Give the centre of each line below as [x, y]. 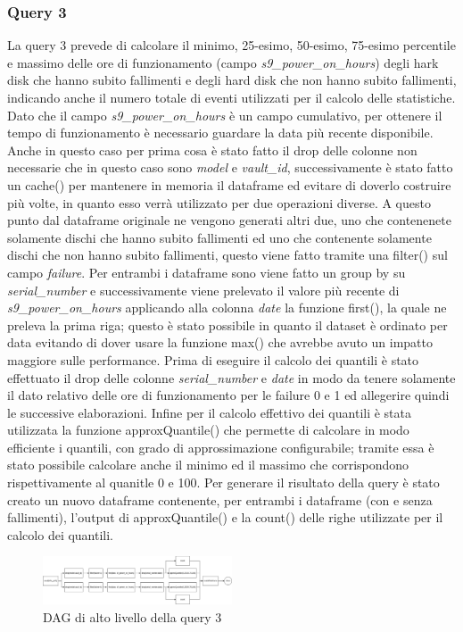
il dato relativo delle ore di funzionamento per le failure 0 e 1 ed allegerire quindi [228, 395]
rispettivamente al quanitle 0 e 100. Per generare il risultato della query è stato [223, 482]
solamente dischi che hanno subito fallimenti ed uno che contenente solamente [219, 237]
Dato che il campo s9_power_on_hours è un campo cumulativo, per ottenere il [225, 115]
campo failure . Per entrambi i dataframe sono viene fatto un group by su [207, 272]
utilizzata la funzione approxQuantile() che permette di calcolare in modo [208, 430]
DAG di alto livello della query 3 [132, 616]
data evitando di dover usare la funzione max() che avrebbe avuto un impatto [220, 342]
